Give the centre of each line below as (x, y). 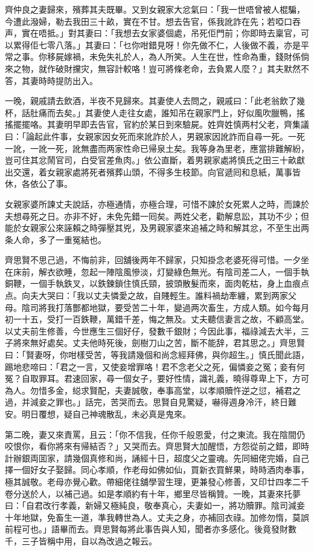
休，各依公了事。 (39, 184)
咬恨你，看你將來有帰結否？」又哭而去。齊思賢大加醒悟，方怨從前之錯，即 (153, 446)
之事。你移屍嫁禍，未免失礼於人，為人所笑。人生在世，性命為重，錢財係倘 (161, 57)
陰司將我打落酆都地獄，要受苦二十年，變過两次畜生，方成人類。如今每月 (165, 307)
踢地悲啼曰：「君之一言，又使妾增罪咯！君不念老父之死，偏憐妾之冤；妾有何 (155, 366)
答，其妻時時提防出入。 (51, 80)
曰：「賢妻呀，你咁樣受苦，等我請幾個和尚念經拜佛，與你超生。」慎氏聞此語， (157, 355)
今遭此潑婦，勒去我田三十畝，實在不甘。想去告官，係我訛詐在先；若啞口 (149, 21)
